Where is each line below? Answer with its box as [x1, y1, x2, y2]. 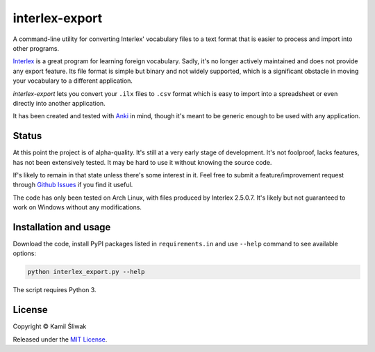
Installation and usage [12, 221, 111, 233]
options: [12, 249, 37, 257]
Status [12, 130, 42, 142]
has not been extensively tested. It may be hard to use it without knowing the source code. [12, 158, 272, 166]
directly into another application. [12, 99, 106, 107]
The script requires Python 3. [12, 286, 97, 294]
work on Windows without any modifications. [12, 203, 142, 211]
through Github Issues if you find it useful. [12, 181, 133, 189]
